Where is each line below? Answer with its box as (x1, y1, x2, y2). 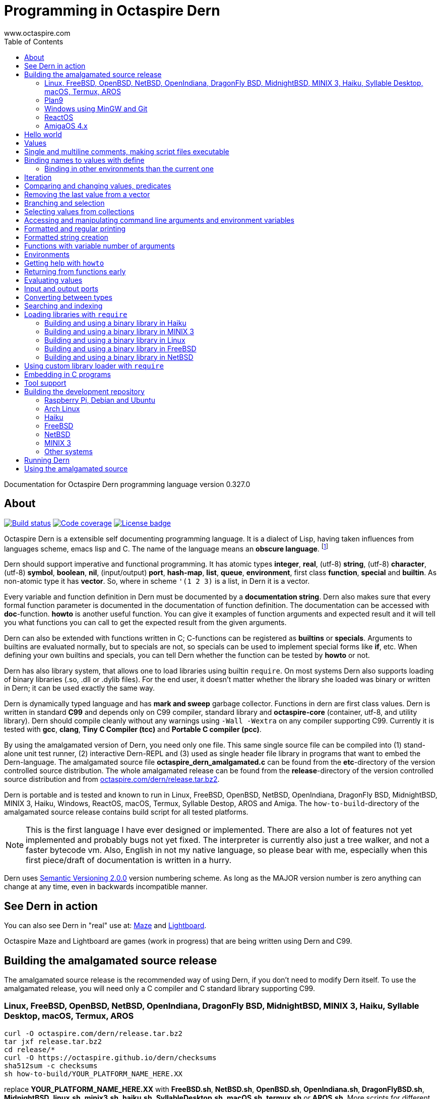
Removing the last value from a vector (24, 190, 150, 199)
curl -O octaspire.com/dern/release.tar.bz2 (4, 1029, 183, 1037)
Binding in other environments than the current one (44, 164, 214, 173)
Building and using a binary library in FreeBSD (44, 344, 197, 353)
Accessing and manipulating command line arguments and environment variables (24, 215, 294, 224)
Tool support (24, 378, 67, 387)
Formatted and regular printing (24, 224, 126, 233)
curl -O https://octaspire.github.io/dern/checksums (4, 1053, 217, 1062)
